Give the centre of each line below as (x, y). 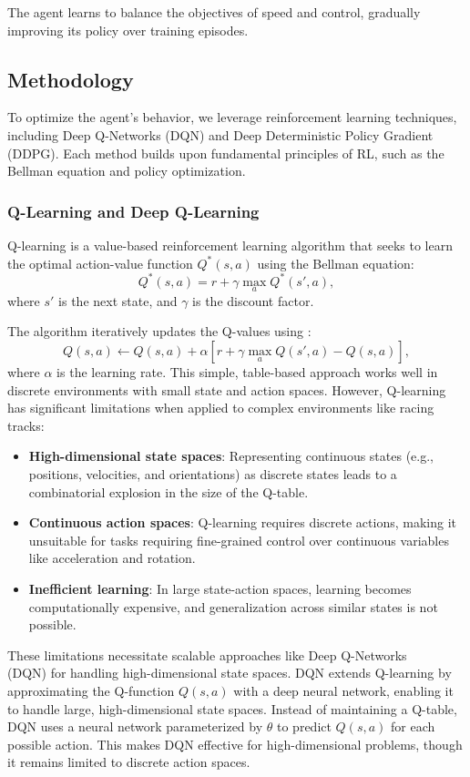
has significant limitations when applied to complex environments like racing (221, 408)
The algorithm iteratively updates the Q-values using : (159, 331)
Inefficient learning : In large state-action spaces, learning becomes (220, 589)
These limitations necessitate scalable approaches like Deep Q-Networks (207, 654)
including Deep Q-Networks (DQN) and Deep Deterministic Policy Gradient (220, 134)
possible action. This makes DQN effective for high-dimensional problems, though (235, 744)
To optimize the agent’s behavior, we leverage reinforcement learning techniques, (232, 117)
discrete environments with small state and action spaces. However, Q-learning (227, 389)
